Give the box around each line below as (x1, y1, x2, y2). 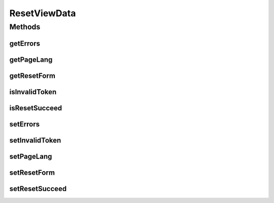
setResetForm (9, 168, 55, 177)
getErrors (9, 39, 41, 48)
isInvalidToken (9, 88, 57, 96)
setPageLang (9, 152, 52, 160)
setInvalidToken (9, 136, 61, 144)
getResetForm (9, 71, 56, 80)
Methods (9, 22, 41, 31)
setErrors (9, 119, 40, 129)
